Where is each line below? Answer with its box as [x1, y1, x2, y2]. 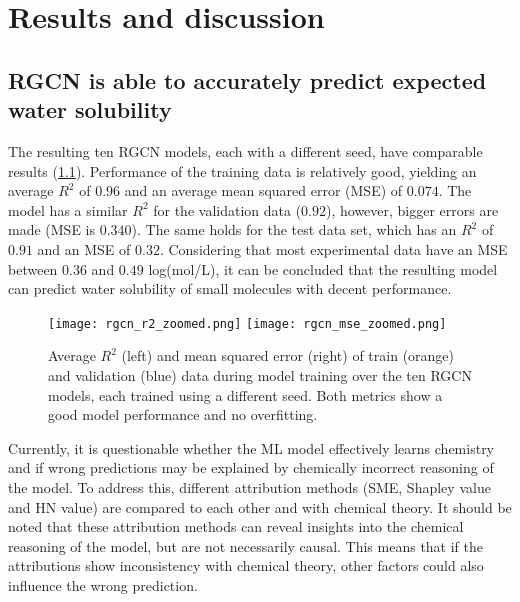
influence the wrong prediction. [8, 574, 198, 595]
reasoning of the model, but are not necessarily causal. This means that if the [8, 535, 484, 556]
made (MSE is [8, 219, 95, 240]
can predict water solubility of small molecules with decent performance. [8, 278, 452, 299]
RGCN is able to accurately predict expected [8, 64, 487, 95]
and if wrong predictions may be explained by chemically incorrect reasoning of [8, 457, 494, 478]
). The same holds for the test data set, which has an [131, 219, 457, 240]
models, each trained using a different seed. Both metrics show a [48, 384, 443, 405]
